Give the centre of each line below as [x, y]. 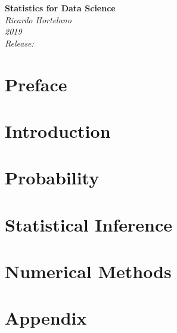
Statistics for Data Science [60, 8]
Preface [36, 84]
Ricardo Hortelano [38, 19]
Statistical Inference [88, 224]
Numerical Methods [88, 271]
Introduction [58, 130]
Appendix [46, 318]
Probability [52, 178]
